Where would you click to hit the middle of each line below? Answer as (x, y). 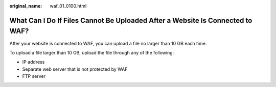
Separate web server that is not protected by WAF (75, 69)
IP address (33, 62)
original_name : (26, 6)
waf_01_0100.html (68, 6)
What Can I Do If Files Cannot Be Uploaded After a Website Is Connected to (131, 20)
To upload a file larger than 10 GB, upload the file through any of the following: (92, 52)
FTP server (34, 76)
